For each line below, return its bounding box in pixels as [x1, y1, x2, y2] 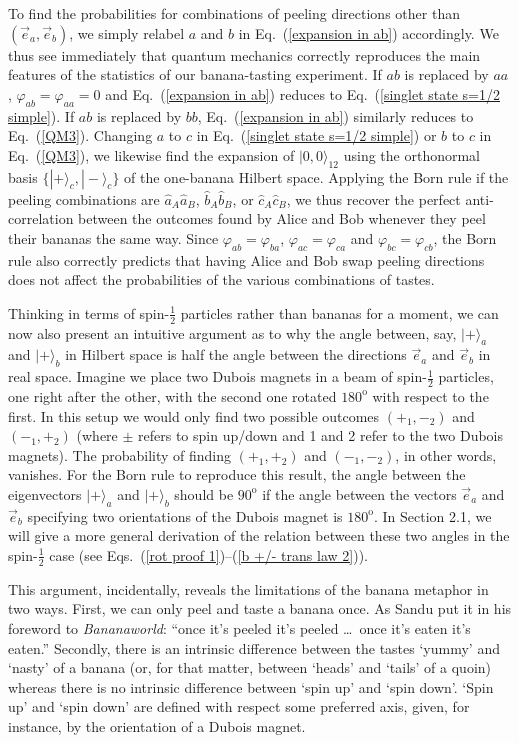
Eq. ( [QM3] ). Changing [8, 125, 153, 146]
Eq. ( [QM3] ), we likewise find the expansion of [8, 144, 295, 165]
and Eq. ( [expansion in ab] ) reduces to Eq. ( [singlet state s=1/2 [105, 83, 500, 104]
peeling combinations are [8, 188, 160, 209]
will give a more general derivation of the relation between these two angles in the [8, 525, 510, 546]
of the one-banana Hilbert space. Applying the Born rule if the [124, 166, 509, 187]
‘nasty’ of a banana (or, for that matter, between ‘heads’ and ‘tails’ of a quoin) [8, 657, 491, 678]
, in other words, [395, 444, 497, 465]
